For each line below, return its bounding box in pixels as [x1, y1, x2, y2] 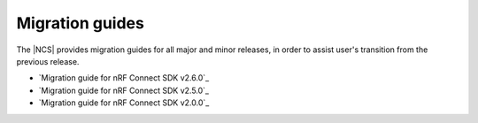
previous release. [16, 56, 80, 66]
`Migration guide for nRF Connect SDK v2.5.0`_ [38, 85, 210, 96]
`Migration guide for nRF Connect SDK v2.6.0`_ [38, 73, 210, 83]
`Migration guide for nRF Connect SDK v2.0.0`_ [38, 97, 210, 108]
